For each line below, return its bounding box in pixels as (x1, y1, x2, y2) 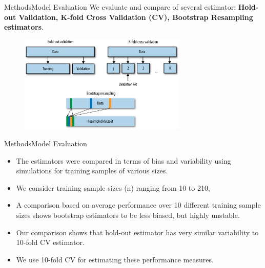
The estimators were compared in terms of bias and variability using (16, 155, 231, 166)
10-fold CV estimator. (16, 237, 85, 248)
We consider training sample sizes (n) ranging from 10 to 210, (16, 182, 210, 193)
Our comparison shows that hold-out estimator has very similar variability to (16, 227, 259, 237)
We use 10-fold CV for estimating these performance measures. (16, 254, 214, 264)
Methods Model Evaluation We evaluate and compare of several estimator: (4, 2, 236, 12)
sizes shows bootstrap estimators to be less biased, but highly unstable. (16, 210, 240, 220)
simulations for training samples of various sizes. (16, 165, 168, 176)
